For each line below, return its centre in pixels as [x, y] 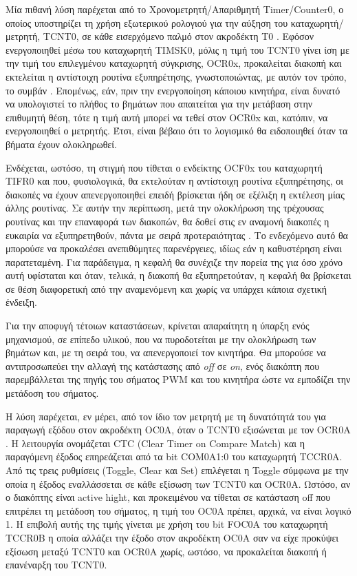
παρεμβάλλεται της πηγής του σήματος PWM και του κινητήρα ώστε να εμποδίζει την [178, 379]
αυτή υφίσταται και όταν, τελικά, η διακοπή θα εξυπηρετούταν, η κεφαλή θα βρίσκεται [178, 275]
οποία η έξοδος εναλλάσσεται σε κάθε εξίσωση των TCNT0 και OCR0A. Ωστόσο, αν [178, 483]
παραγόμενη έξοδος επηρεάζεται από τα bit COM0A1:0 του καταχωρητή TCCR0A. [174, 456]
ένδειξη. [21, 302]
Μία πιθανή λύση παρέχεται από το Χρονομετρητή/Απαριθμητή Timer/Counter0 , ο [175, 9]
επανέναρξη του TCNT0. [56, 565]
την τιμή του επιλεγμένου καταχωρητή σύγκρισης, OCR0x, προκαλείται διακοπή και [174, 63]
